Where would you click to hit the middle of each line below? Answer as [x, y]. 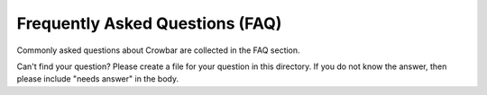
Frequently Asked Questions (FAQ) [149, 23]
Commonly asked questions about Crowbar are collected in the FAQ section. [159, 50]
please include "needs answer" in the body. [98, 79]
